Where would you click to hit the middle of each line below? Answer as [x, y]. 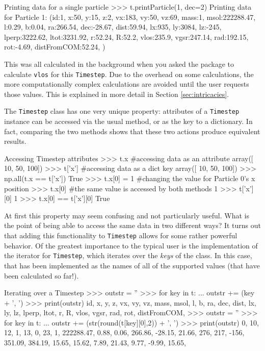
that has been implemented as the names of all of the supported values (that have [132, 265]
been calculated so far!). [42, 275]
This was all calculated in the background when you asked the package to [119, 64]
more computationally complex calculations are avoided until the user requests [127, 84]
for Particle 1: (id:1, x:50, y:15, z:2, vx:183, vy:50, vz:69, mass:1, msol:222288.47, [130, 17]
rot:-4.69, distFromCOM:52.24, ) [55, 47]
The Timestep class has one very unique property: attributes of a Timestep [122, 111]
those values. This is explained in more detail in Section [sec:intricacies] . [117, 94]
